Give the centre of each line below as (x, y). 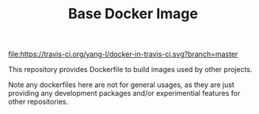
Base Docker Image (133, 14)
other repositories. (38, 102)
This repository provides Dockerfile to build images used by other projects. (130, 70)
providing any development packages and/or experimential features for (124, 93)
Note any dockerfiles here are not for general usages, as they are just (122, 85)
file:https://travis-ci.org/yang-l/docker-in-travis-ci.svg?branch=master (123, 54)
